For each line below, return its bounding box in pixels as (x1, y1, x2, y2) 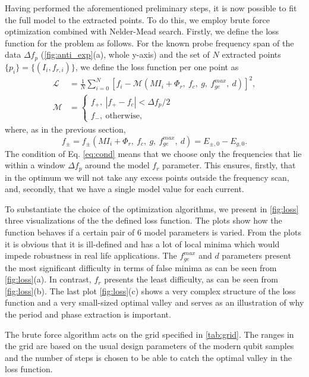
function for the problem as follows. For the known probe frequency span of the (5, 36, 294, 49)
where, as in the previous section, (5, 122, 126, 135)
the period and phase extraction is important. (5, 307, 171, 320)
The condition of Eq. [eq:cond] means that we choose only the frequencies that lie (5, 147, 302, 159)
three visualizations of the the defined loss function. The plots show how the (5, 214, 282, 227)
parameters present (222, 249, 291, 262)
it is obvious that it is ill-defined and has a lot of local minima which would (5, 237, 280, 250)
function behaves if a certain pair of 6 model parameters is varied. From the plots (5, 225, 301, 238)
